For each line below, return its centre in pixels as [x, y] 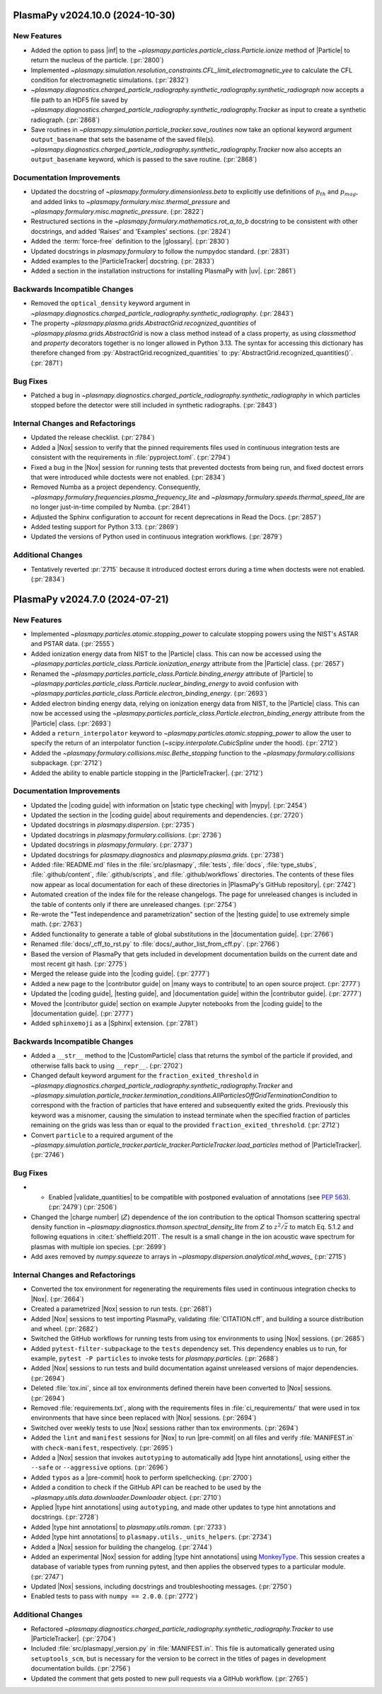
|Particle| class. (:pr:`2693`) [71, 723]
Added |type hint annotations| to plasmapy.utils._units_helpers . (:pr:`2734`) [151, 1537]
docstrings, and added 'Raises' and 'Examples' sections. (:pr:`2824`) [131, 231]
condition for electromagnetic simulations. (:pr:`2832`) [110, 80]
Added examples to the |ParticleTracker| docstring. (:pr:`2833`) [123, 261]
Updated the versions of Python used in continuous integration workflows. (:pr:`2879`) [157, 537]
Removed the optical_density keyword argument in [110, 303]
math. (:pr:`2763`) [57, 924]
